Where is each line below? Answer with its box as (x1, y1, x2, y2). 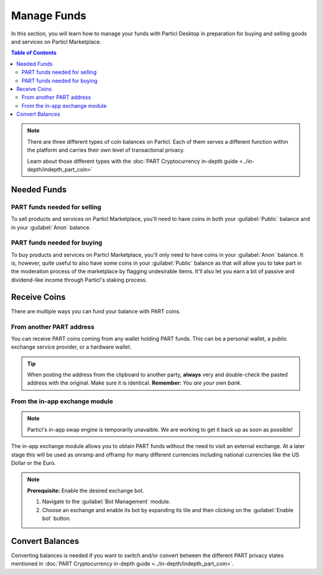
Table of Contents (11, 49, 57, 56)
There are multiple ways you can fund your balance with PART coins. (11, 307, 181, 314)
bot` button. (42, 515, 71, 522)
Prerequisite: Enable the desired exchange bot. (27, 487, 145, 494)
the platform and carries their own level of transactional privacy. (27, 147, 185, 154)
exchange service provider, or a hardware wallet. (11, 343, 132, 350)
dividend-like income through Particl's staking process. (11, 276, 148, 283)
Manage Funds (11, 9, 87, 22)
